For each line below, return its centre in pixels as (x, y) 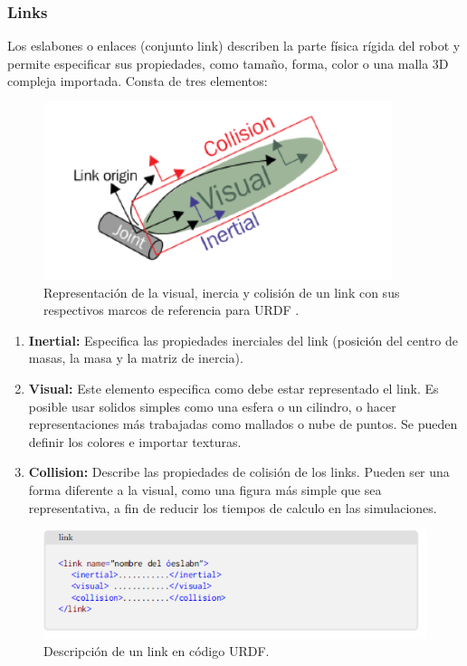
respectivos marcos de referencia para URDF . (172, 310)
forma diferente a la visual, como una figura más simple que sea (205, 489)
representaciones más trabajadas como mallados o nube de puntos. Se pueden (243, 424)
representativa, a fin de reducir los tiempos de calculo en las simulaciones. (233, 507)
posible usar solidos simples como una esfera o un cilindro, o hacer (212, 406)
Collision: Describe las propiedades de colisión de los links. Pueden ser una (239, 472)
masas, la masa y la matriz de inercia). (136, 358)
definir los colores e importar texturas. (135, 441)
